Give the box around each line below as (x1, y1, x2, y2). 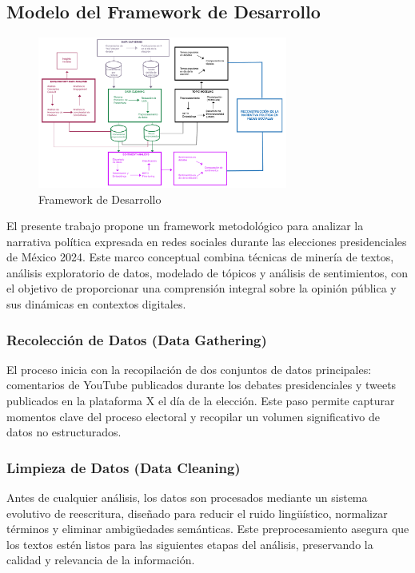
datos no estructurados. (6, 424, 122, 440)
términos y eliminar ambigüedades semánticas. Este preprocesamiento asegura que (6, 520, 409, 537)
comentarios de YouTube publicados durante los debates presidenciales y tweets (6, 376, 397, 393)
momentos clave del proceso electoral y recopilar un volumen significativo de (6, 408, 381, 424)
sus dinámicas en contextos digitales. (6, 296, 186, 312)
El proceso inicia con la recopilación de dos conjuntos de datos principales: (6, 360, 372, 377)
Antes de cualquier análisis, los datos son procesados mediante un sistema (6, 489, 368, 506)
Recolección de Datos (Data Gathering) (6, 329, 267, 349)
